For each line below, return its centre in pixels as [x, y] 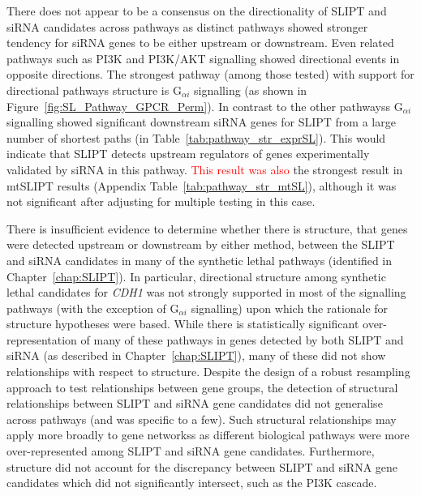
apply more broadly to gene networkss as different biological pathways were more [208, 435]
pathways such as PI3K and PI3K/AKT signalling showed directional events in [203, 58]
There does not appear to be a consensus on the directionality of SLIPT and [197, 11]
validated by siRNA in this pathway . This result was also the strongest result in [205, 169]
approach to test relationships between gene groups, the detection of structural [202, 387]
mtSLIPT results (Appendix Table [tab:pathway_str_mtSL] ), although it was [202, 185]
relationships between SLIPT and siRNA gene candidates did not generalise [195, 403]
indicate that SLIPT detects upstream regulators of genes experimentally [188, 154]
